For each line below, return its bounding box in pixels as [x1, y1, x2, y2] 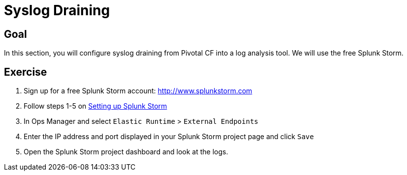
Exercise [4, 65, 47, 78]
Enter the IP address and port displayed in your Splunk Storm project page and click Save [24, 132, 314, 141]
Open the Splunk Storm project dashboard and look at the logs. [24, 147, 228, 156]
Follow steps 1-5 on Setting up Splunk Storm [24, 102, 167, 111]
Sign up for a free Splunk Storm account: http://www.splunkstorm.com [24, 87, 252, 95]
